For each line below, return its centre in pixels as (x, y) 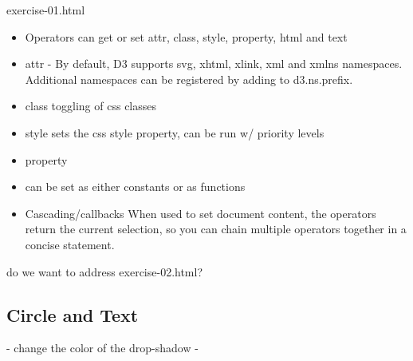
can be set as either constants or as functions (135, 186)
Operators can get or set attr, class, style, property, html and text (186, 36)
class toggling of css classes (91, 106)
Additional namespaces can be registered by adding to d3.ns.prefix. (189, 79)
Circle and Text (73, 314)
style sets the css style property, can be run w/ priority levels (175, 132)
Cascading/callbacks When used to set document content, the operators (201, 213)
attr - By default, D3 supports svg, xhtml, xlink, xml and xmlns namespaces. (214, 63)
